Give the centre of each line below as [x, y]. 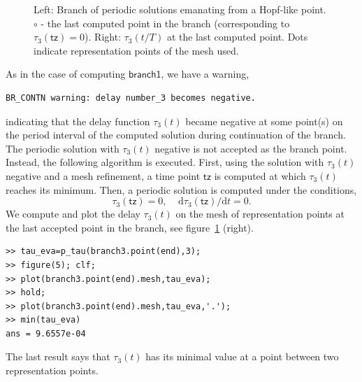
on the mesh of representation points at [260, 214]
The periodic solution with [63, 148]
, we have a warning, [205, 74]
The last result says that [58, 356]
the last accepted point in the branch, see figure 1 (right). [130, 227]
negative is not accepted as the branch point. [251, 148]
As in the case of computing [66, 74]
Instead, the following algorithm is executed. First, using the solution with [165, 162]
